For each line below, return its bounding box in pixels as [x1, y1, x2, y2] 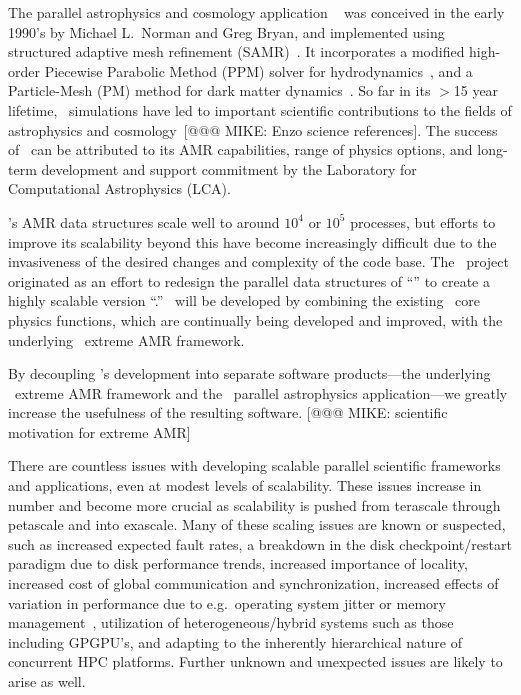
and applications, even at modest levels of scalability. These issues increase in [8, 475, 482, 496]
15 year [453, 80, 499, 101]
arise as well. [8, 671, 86, 691]
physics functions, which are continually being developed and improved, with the [8, 309, 503, 330]
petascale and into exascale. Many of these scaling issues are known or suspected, [8, 514, 506, 535]
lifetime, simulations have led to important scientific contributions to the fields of [8, 99, 512, 120]
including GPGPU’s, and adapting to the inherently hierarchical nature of [8, 631, 462, 652]
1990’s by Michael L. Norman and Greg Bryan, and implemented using [8, 21, 445, 42]
